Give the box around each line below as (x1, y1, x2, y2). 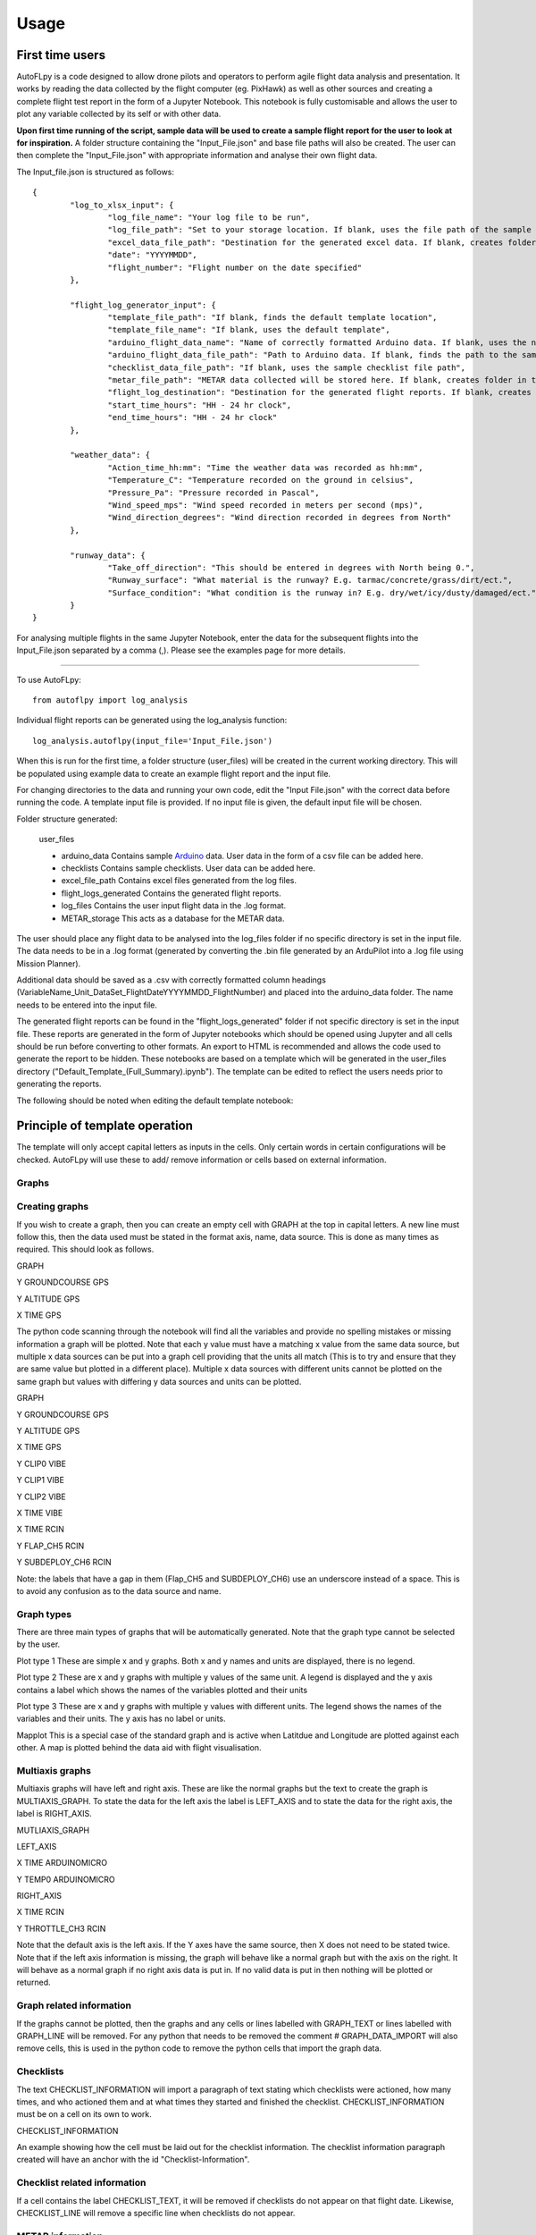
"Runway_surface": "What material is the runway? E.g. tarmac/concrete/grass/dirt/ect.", (107, 575, 513, 586)
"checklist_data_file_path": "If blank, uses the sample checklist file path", (107, 362, 466, 373)
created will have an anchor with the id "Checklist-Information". (16, 2155, 250, 2165)
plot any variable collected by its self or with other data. (16, 108, 222, 120)
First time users (16, 47, 106, 63)
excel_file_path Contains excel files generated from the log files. (61, 875, 297, 886)
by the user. (16, 1639, 61, 1649)
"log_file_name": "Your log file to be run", (107, 212, 311, 223)
